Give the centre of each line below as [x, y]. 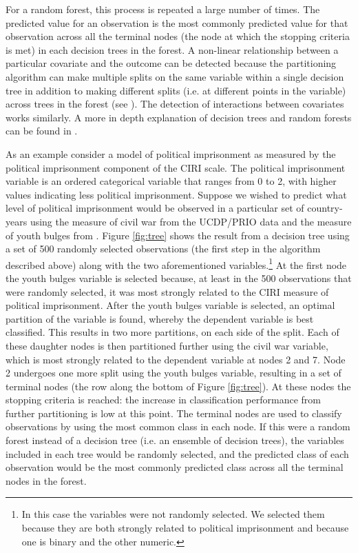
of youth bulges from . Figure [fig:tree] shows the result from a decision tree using [178, 235]
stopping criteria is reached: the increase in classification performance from [163, 400]
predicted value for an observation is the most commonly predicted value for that [177, 22]
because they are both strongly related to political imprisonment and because [185, 528]
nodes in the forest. [46, 480]
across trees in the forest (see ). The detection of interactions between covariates [175, 104]
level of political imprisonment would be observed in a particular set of [155, 208]
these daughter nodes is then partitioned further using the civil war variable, [167, 345]
